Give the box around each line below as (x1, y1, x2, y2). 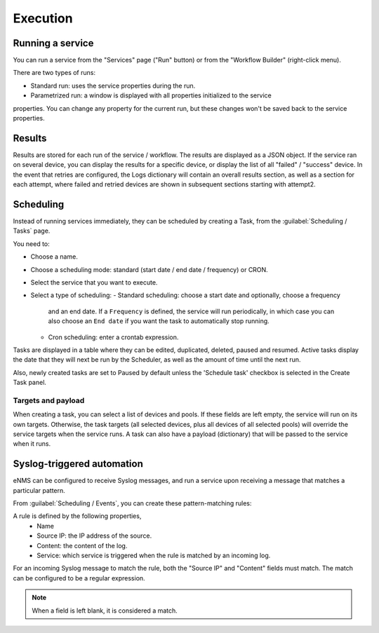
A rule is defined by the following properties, (13, 512, 142, 520)
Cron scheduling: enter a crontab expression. (48, 333, 179, 341)
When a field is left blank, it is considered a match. (32, 606, 178, 615)
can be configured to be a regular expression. (13, 573, 145, 582)
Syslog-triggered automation (13, 458, 143, 470)
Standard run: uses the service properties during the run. (30, 81, 196, 90)
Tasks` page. (13, 226, 51, 235)
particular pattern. (13, 486, 66, 494)
